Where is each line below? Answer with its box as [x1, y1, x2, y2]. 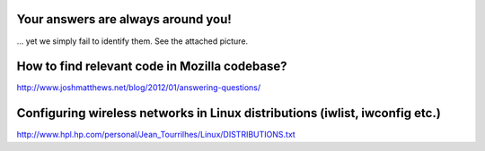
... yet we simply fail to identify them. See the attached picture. [16, 36, 249, 46]
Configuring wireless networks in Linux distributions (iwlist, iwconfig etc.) [16, 105, 442, 121]
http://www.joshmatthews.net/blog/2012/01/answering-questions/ [16, 82, 261, 93]
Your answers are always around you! [16, 12, 233, 27]
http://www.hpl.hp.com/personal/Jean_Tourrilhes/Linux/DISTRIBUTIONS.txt [16, 130, 295, 140]
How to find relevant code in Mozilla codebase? [16, 59, 287, 74]
